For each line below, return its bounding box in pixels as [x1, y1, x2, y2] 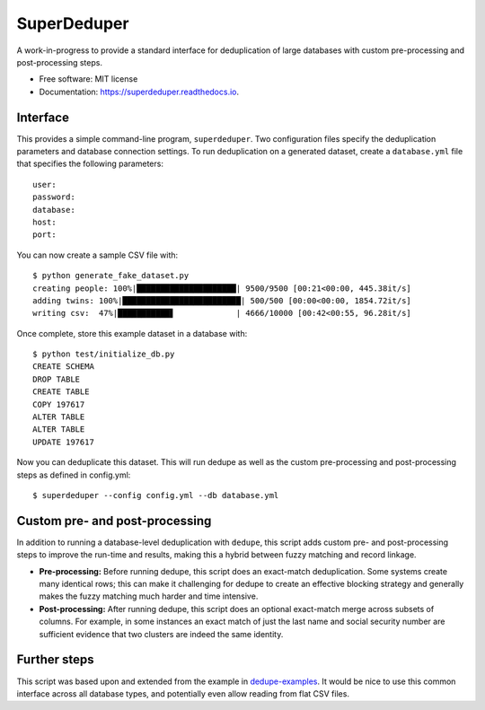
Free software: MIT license [39, 74, 138, 84]
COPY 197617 [32, 399, 85, 409]
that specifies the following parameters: [16, 158, 163, 170]
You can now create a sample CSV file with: [16, 250, 179, 260]
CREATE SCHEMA [32, 362, 94, 372]
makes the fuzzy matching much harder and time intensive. [39, 591, 259, 601]
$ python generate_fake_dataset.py [32, 270, 190, 281]
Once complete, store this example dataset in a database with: [16, 328, 248, 338]
